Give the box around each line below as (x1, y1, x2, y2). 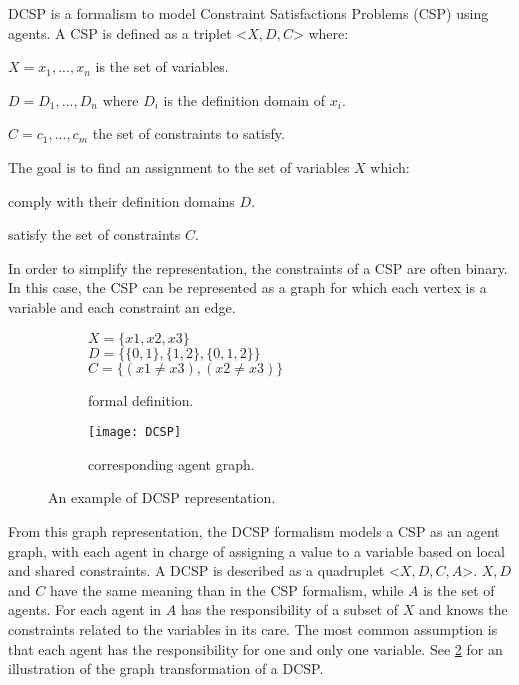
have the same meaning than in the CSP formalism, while (49, 579, 404, 600)
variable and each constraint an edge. (8, 296, 236, 317)
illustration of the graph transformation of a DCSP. (8, 658, 324, 679)
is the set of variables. (95, 56, 229, 77)
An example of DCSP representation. (48, 487, 276, 508)
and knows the (418, 599, 508, 620)
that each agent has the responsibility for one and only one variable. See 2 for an (8, 638, 503, 659)
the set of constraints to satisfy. (92, 123, 285, 144)
